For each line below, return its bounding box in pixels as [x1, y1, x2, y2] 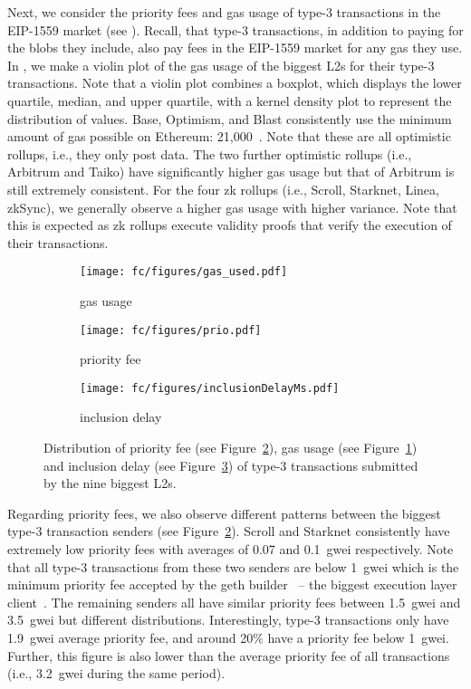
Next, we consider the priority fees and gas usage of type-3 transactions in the [7, 3, 441, 21]
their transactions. [7, 233, 109, 252]
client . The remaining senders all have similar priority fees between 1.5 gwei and [7, 592, 461, 611]
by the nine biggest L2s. [43, 474, 177, 493]
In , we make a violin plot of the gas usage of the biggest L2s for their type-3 [7, 55, 435, 74]
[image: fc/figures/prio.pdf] [80, 323, 262, 337]
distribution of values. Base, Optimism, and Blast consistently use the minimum [7, 109, 452, 128]
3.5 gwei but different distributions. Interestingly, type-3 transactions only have [7, 610, 449, 629]
